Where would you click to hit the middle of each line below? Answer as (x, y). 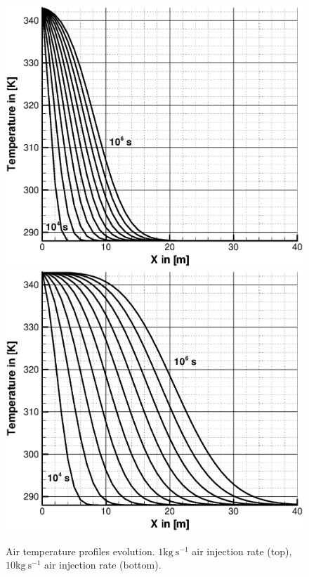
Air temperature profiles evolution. (80, 551)
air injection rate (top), (242, 551)
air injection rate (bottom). (103, 565)
